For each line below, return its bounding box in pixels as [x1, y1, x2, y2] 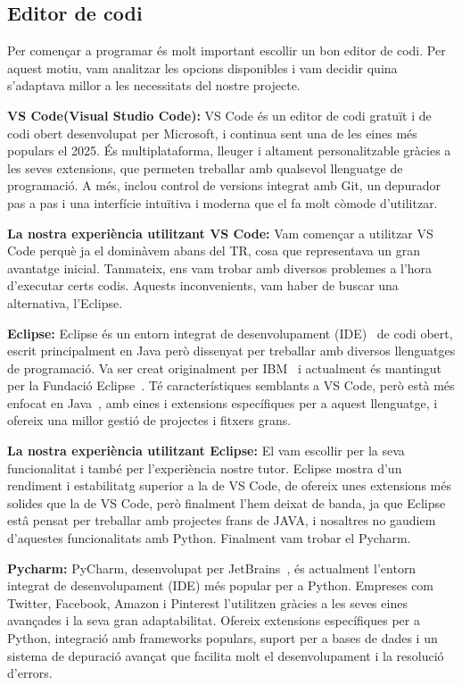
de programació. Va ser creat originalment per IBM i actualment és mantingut [7, 358, 442, 377]
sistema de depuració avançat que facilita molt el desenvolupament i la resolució [7, 646, 444, 664]
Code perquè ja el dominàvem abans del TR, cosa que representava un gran [7, 241, 420, 260]
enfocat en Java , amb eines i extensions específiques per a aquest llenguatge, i [7, 393, 438, 412]
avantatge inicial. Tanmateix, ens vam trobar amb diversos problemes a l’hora [7, 258, 433, 277]
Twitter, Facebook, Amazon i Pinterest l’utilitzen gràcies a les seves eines [7, 593, 408, 612]
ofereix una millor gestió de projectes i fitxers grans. [7, 411, 292, 430]
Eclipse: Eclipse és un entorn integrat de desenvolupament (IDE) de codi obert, [7, 323, 453, 342]
